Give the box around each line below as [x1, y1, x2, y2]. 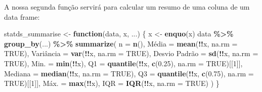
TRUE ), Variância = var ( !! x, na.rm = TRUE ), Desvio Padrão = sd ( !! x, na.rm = [4, 48, 258, 59]
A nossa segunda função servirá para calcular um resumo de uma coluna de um [4, 2, 250, 12]
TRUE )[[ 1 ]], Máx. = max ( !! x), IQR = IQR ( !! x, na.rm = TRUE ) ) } [4, 78, 220, 88]
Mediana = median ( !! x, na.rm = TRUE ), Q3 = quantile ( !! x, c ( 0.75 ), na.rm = [4, 68, 254, 78]
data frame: [4, 11, 40, 22]
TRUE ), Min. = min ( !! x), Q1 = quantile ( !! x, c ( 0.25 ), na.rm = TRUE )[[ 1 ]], [4, 58, 243, 68]
